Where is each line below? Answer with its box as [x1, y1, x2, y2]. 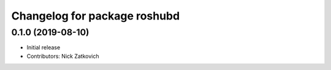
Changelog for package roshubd [11, 9, 180, 23]
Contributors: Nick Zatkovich [26, 52, 99, 60]
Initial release [26, 44, 61, 51]
